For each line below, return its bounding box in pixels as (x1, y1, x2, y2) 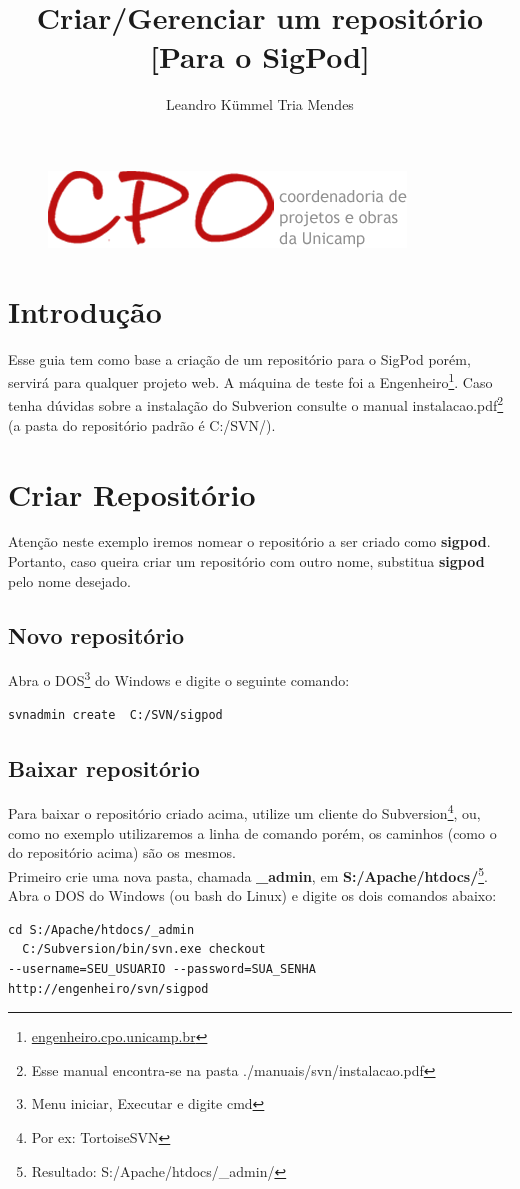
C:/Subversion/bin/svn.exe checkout (22, 942, 266, 957)
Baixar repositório (8, 752, 200, 783)
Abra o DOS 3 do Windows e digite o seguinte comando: (8, 667, 350, 691)
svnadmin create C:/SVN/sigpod (8, 707, 223, 722)
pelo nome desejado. (8, 570, 131, 591)
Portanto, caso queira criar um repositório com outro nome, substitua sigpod (8, 551, 485, 572)
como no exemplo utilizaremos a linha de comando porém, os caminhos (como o (8, 822, 497, 843)
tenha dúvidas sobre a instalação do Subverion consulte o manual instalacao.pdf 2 (8, 392, 504, 416)
